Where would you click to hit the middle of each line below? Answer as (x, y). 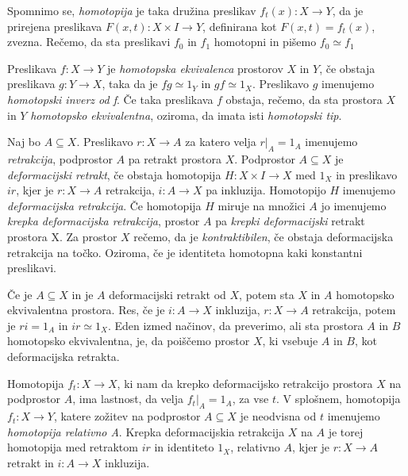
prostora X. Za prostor (62, 236)
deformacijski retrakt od (167, 294)
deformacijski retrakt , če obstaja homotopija (114, 174)
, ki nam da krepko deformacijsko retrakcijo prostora (245, 383)
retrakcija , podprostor (60, 158)
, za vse (250, 399)
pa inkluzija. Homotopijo (266, 190)
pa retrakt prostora (175, 158)
